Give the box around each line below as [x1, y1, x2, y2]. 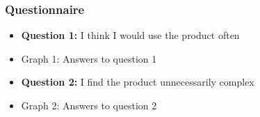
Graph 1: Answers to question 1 [21, 51, 157, 65]
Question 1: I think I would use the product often [21, 28, 240, 42]
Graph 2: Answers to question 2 [21, 98, 157, 112]
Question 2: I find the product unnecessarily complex [21, 75, 254, 89]
